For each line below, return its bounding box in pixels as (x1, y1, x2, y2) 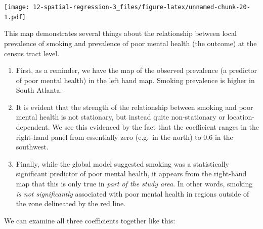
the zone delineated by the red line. (16, 198, 126, 209)
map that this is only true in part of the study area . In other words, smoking (16, 178, 253, 189)
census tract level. (4, 48, 60, 58)
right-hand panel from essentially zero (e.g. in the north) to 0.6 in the (16, 131, 233, 142)
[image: (4, 4, 30, 11)
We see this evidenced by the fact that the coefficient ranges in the (52, 122, 259, 132)
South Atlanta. (16, 85, 62, 95)
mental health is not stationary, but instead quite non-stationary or (16, 111, 225, 122)
